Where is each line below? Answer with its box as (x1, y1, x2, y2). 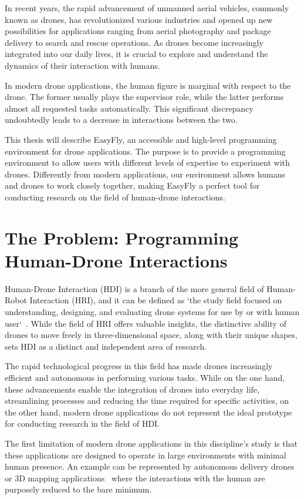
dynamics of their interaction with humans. (5, 59, 160, 71)
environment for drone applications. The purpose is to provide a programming (5, 145, 286, 157)
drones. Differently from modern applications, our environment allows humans (5, 168, 285, 180)
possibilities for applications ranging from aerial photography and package (5, 25, 271, 37)
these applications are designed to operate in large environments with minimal (5, 448, 286, 461)
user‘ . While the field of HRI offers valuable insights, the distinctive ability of (5, 317, 286, 329)
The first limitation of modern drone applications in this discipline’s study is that (5, 437, 298, 449)
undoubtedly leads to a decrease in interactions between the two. (5, 113, 238, 126)
